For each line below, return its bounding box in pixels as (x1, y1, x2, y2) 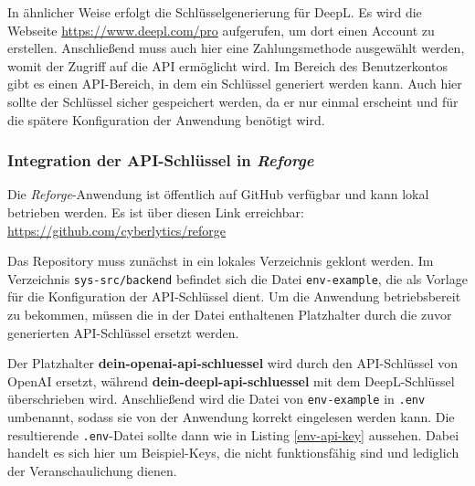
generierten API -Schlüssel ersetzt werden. (7, 322, 239, 342)
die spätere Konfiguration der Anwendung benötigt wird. (7, 110, 325, 129)
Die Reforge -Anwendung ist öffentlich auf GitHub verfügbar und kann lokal (7, 185, 429, 204)
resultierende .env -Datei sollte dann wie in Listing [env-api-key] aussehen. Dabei (7, 425, 459, 444)
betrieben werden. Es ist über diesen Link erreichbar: (7, 202, 304, 221)
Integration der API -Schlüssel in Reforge (7, 149, 314, 172)
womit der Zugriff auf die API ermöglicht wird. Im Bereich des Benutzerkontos (7, 56, 448, 75)
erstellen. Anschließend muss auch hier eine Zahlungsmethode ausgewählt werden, (7, 38, 465, 58)
